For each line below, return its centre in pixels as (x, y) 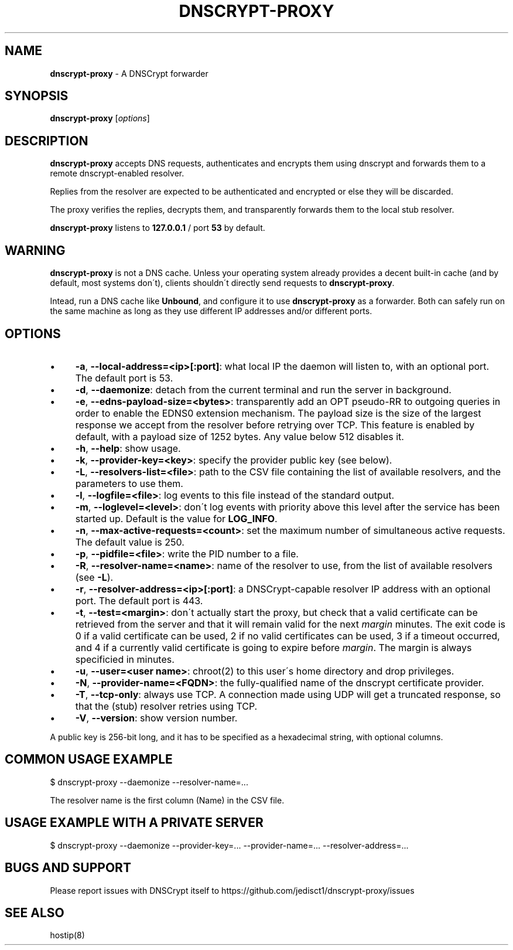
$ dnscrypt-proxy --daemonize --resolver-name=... (149, 782)
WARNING (35, 250)
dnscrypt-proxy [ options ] (100, 118)
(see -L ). (94, 577)
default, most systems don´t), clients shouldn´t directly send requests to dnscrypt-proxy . (222, 283)
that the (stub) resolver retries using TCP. (166, 706)
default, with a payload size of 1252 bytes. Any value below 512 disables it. (240, 436)
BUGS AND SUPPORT (68, 868)
